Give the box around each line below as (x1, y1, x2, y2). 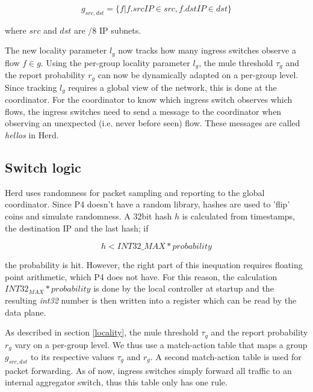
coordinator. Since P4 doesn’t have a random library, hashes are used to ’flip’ (5, 198, 290, 210)
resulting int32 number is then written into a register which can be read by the (5, 293, 297, 306)
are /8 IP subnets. (73, 23, 141, 36)
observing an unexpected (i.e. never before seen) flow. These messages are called (5, 117, 300, 129)
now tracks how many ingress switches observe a (118, 44, 296, 57)
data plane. (5, 305, 46, 318)
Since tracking (5, 81, 57, 93)
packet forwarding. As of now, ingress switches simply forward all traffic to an (5, 364, 292, 376)
